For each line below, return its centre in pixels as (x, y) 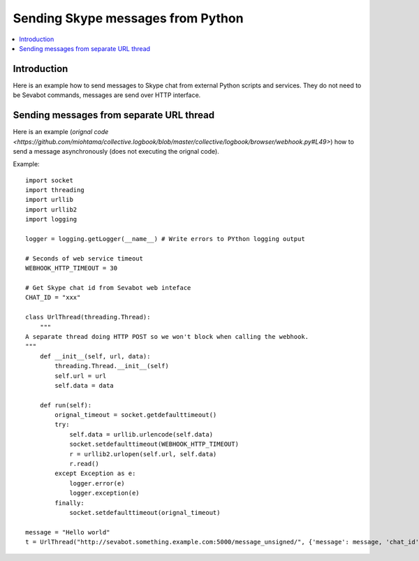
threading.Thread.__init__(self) (112, 366)
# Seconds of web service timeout (84, 258)
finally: (69, 503)
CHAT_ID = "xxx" (53, 298)
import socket (49, 180)
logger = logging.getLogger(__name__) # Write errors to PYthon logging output (165, 239)
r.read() (84, 464)
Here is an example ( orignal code (61, 132)
